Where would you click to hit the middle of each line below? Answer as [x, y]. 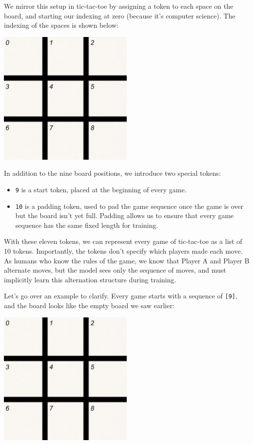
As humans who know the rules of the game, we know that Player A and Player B [127, 260]
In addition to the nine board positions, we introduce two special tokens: [112, 173]
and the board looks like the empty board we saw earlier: [89, 305]
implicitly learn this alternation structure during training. [90, 279]
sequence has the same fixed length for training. [87, 225]
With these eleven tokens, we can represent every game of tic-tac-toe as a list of [123, 241]
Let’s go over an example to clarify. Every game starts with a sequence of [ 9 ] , [121, 296]
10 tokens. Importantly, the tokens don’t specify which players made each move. [123, 251]
